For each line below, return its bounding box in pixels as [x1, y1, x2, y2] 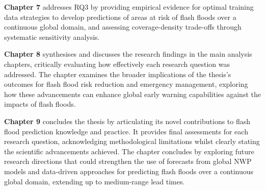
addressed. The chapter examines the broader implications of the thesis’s [4, 68, 231, 79]
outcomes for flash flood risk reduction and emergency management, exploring [4, 79, 248, 89]
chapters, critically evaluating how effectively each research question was [4, 58, 230, 69]
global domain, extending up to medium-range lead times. [4, 176, 185, 186]
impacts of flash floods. [4, 99, 76, 109]
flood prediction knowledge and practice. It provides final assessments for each [4, 126, 248, 136]
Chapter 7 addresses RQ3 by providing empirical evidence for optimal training [4, 2, 254, 12]
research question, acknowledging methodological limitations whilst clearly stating [4, 136, 260, 147]
